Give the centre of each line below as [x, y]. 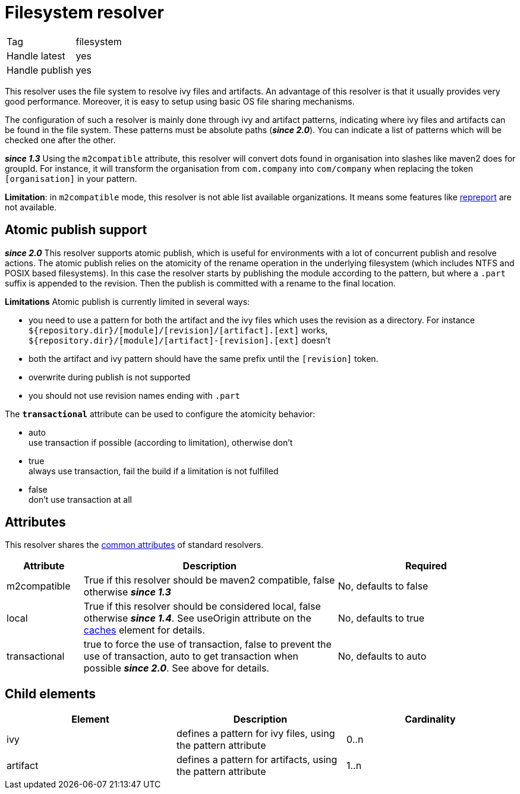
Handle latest [36, 56]
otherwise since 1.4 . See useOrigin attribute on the [197, 618]
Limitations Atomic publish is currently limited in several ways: [127, 301]
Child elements [50, 694]
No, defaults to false [383, 586]
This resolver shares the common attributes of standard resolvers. [134, 545]
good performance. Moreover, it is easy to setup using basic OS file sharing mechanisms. [180, 101]
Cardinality [430, 719]
